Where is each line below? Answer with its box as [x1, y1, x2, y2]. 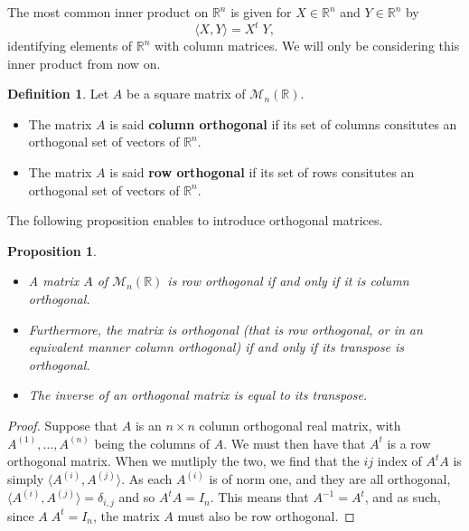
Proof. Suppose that [7, 416, 118, 434]
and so [118, 488, 155, 507]
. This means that [210, 488, 309, 507]
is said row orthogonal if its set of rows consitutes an [109, 163, 415, 182]
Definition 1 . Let [7, 84, 109, 103]
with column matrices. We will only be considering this [155, 36, 460, 55]
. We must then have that [223, 433, 366, 452]
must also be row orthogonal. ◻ [177, 506, 355, 525]
